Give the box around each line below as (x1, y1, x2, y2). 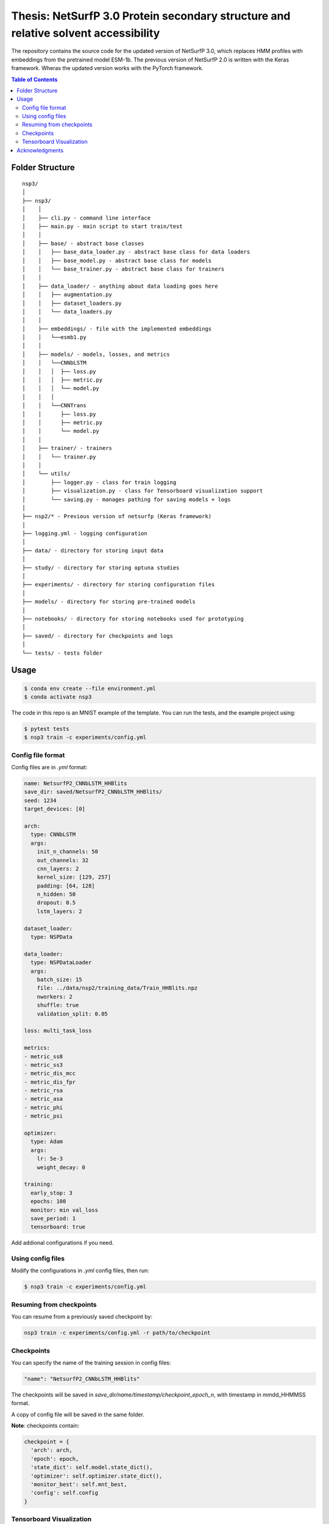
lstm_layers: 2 (37, 908, 82, 914)
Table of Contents (11, 76, 58, 83)
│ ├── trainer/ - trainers (22, 445, 113, 452)
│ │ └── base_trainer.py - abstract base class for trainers (22, 265, 225, 272)
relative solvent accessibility (11, 26, 160, 40)
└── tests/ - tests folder (22, 649, 103, 657)
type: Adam (30, 1138, 63, 1145)
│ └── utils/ (22, 470, 71, 477)
